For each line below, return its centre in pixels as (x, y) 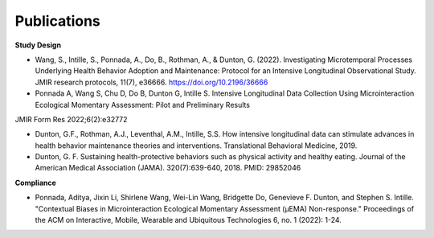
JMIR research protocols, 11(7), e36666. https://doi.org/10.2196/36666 (151, 82)
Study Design (38, 45)
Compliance (35, 183)
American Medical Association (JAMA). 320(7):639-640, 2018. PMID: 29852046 (168, 168)
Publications (57, 21)
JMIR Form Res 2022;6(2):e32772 (71, 119)
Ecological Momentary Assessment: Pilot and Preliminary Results (143, 105)
